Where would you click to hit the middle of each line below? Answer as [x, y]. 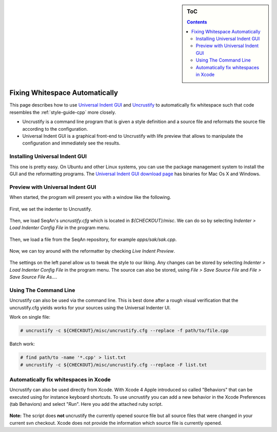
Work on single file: [30, 317]
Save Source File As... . [33, 277]
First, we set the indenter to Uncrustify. [51, 209]
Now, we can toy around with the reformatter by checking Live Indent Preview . [92, 251]
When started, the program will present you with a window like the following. [90, 197]
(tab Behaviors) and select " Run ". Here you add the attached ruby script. [86, 404]
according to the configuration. [55, 129]
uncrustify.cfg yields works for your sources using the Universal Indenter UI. [90, 307]
